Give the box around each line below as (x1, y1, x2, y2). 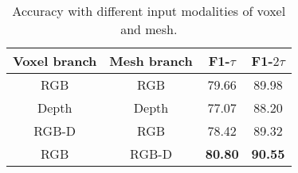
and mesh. (120, 20, 178, 38)
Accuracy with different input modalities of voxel (12, 2, 286, 20)
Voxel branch (13, 52, 97, 70)
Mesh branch (109, 52, 193, 70)
